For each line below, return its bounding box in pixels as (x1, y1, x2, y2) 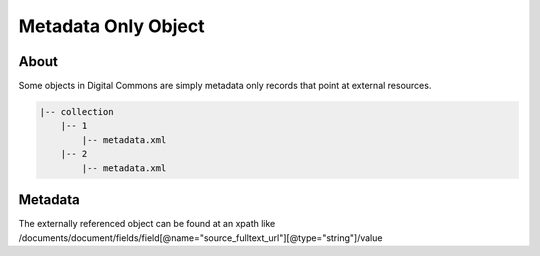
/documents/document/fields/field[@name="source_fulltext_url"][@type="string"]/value (18, 231, 383, 244)
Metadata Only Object (18, 15, 205, 37)
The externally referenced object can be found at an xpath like (18, 218, 276, 230)
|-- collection (39, 106, 114, 118)
